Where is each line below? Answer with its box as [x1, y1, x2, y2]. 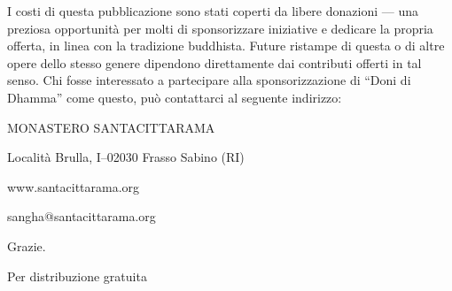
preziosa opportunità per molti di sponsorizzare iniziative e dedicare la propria [7, 19, 433, 37]
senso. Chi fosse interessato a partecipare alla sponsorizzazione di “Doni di [7, 71, 411, 89]
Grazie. [7, 236, 46, 255]
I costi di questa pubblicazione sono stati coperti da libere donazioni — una [7, 2, 418, 19]
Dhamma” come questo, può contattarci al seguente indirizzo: [7, 88, 342, 106]
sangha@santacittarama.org [7, 207, 156, 226]
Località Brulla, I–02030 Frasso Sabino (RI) [7, 148, 245, 166]
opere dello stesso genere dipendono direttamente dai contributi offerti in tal [7, 53, 422, 72]
